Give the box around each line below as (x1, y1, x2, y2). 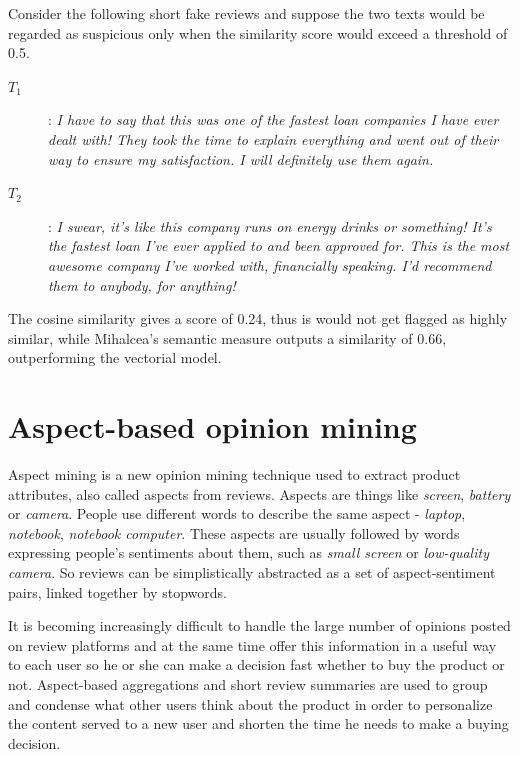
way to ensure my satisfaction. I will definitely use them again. (48, 148, 434, 169)
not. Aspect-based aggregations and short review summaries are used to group (8, 673, 488, 694)
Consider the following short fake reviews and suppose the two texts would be (8, 3, 485, 23)
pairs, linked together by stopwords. (8, 581, 227, 602)
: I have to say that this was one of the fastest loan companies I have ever (48, 109, 499, 130)
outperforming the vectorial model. (8, 347, 222, 368)
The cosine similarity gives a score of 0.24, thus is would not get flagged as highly (8, 308, 508, 329)
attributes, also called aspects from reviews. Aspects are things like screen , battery (8, 483, 511, 504)
